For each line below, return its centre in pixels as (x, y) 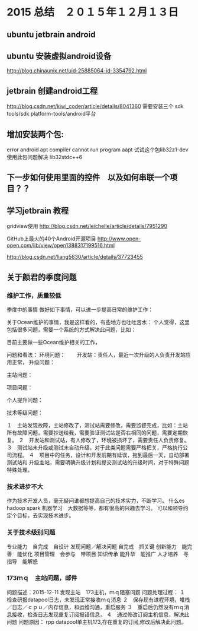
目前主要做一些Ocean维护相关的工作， (54, 342)
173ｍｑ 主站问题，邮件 (42, 578)
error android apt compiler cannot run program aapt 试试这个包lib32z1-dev (98, 150)
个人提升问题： (25, 400)
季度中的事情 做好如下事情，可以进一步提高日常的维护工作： (80, 309)
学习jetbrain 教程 (38, 210)
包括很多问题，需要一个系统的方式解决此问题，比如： (72, 329)
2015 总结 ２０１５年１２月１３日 (93, 12)
